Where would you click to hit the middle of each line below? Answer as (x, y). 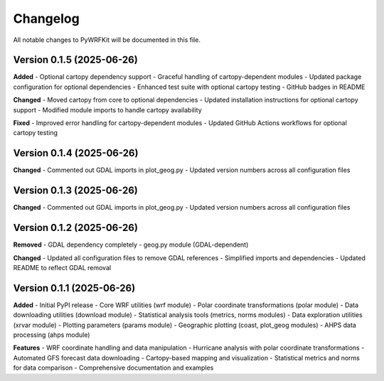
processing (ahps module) (52, 335)
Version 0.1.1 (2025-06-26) (74, 288)
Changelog (46, 18)
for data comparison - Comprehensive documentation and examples (113, 368)
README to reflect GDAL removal (62, 267)
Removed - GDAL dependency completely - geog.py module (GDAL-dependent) (131, 245)
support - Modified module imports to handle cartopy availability (107, 109)
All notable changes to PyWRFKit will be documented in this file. (107, 40)
